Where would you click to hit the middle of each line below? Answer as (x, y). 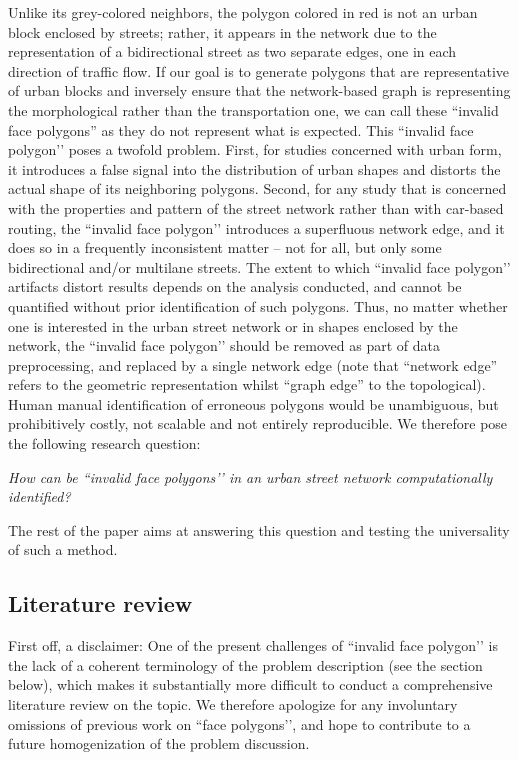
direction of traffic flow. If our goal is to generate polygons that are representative (258, 70)
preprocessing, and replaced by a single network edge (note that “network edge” (253, 364)
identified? (39, 496)
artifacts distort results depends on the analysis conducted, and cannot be (235, 286)
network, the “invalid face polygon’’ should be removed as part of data (224, 345)
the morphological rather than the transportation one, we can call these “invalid (253, 109)
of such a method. (63, 549)
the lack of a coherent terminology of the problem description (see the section (245, 664)
